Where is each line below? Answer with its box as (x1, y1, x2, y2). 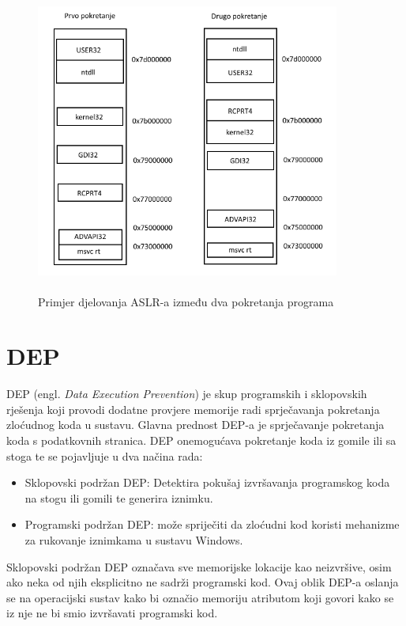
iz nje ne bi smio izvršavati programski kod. (6, 605, 218, 621)
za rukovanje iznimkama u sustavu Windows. (24, 532, 243, 548)
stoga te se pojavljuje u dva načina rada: (6, 447, 203, 464)
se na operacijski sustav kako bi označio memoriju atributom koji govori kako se (6, 589, 394, 605)
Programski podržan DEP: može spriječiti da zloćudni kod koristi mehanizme (24, 516, 400, 533)
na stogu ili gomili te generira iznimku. (24, 489, 213, 506)
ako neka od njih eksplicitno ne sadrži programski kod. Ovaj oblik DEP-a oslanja (6, 574, 399, 590)
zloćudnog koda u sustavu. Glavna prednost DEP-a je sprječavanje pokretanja (6, 416, 385, 433)
